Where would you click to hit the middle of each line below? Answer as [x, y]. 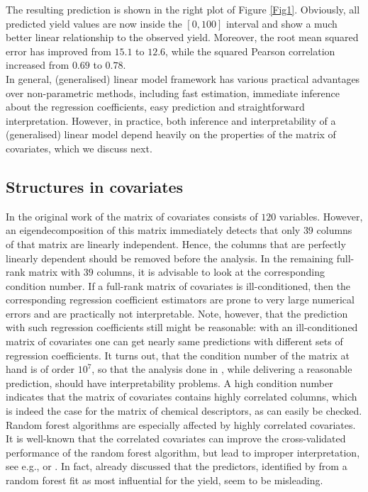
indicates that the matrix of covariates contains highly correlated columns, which [182, 397]
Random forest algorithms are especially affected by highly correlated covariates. [181, 424]
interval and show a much [281, 23]
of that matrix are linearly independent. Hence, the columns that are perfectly [176, 244]
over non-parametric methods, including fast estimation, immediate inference [173, 93]
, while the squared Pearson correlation [250, 51]
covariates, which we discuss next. [79, 148]
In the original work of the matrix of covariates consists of [132, 216]
